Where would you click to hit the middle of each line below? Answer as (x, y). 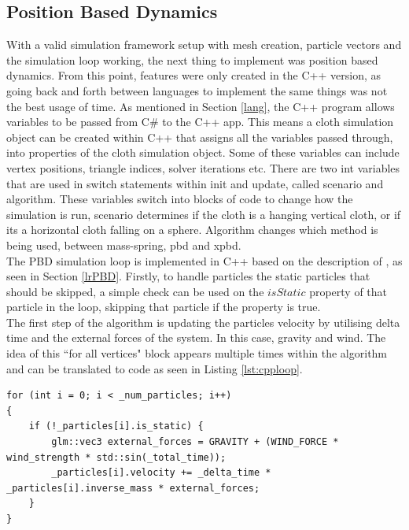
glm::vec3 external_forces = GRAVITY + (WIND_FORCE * (195, 442)
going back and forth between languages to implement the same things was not (197, 90)
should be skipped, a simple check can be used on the (135, 291)
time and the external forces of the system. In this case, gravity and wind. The (196, 337)
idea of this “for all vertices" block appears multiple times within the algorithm (197, 353)
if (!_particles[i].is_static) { (116, 426)
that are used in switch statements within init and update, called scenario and (195, 183)
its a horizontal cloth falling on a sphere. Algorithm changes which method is (192, 230)
